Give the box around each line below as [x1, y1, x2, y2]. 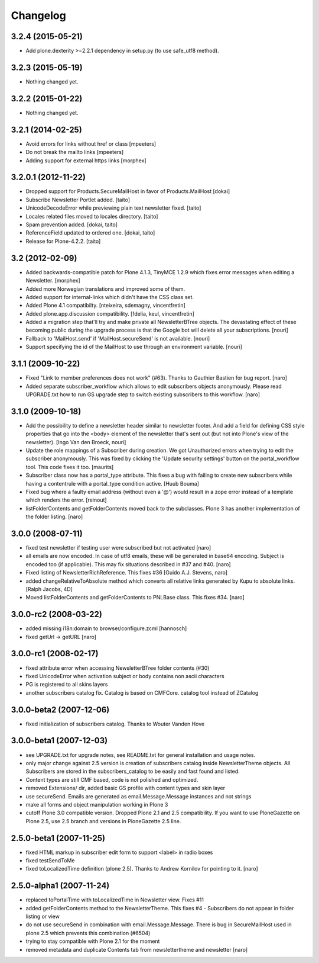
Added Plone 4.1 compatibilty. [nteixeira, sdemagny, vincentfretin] [25, 302, 185, 309]
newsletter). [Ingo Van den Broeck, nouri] [25, 438, 126, 445]
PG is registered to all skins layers [25, 681, 108, 688]
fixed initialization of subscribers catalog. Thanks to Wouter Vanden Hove [25, 720, 205, 727]
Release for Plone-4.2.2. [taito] [25, 237, 101, 245]
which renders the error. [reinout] [25, 496, 107, 503]
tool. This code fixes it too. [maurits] [25, 463, 114, 470]
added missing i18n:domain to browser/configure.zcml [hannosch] [25, 625, 187, 632]
